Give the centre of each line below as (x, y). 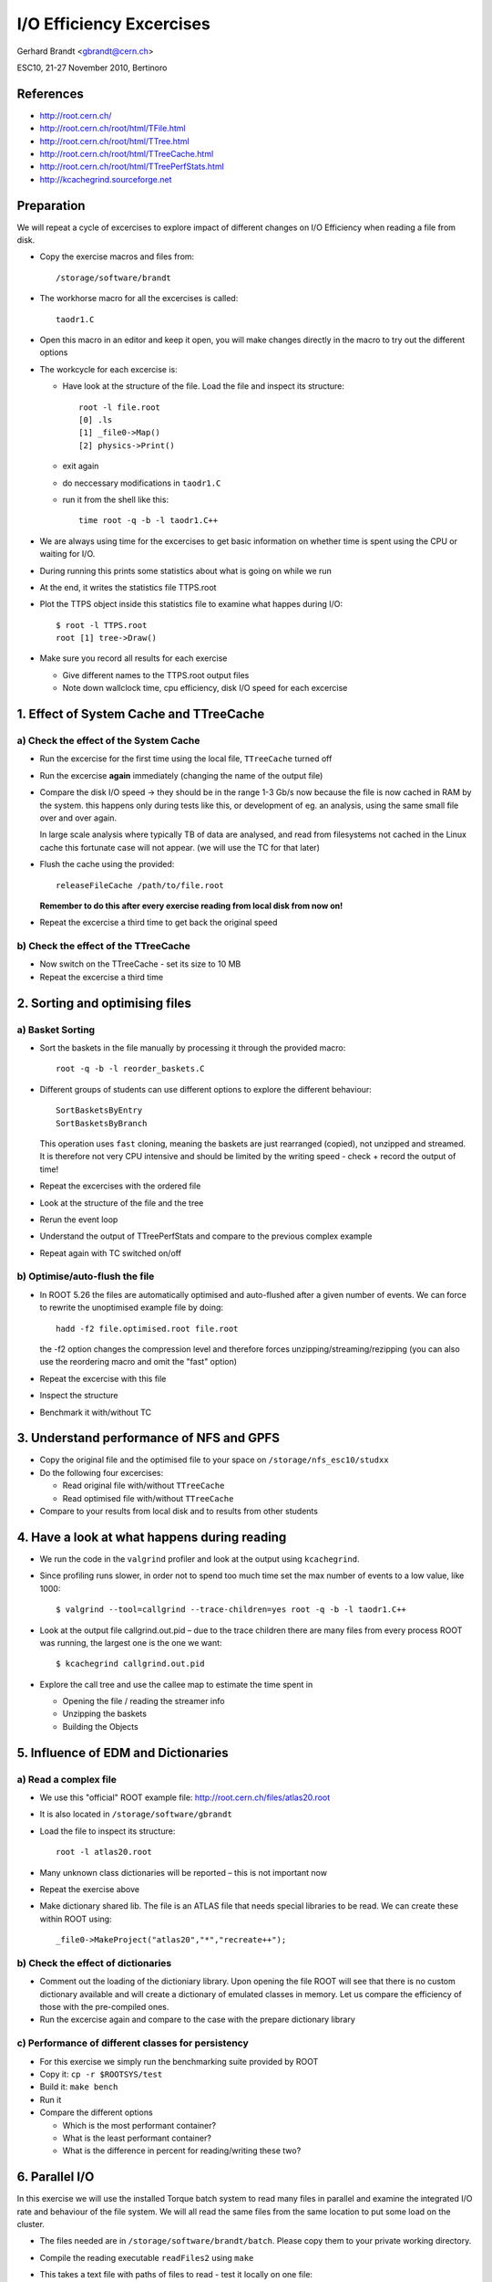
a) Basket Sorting (56, 1030)
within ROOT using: (76, 1919)
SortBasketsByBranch (102, 1123)
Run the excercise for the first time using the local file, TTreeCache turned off (186, 759)
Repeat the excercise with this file (103, 1378)
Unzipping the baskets (105, 1714)
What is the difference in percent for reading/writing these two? (182, 2151)
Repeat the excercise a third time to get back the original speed (159, 923)
